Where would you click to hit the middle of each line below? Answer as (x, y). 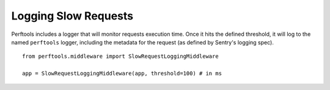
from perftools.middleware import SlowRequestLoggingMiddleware (121, 57)
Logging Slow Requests (72, 16)
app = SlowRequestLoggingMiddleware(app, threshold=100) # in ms (122, 74)
